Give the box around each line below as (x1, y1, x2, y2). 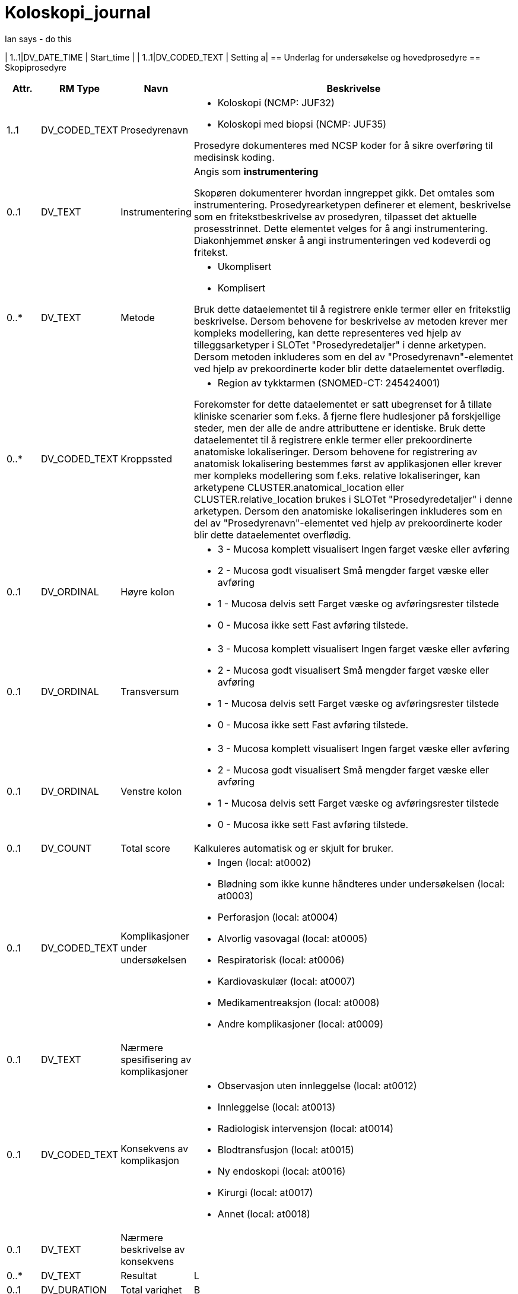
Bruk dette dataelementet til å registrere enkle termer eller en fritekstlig (193, 303, 511, 315)
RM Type (59, 82, 100, 94)
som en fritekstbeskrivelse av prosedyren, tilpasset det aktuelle (193, 210, 477, 223)
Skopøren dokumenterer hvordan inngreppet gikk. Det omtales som (193, 186, 495, 199)
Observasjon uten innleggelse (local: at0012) (217, 1079, 417, 1092)
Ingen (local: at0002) (217, 856, 312, 868)
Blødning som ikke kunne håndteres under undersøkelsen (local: (217, 877, 505, 890)
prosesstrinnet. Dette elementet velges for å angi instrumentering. (193, 222, 488, 234)
